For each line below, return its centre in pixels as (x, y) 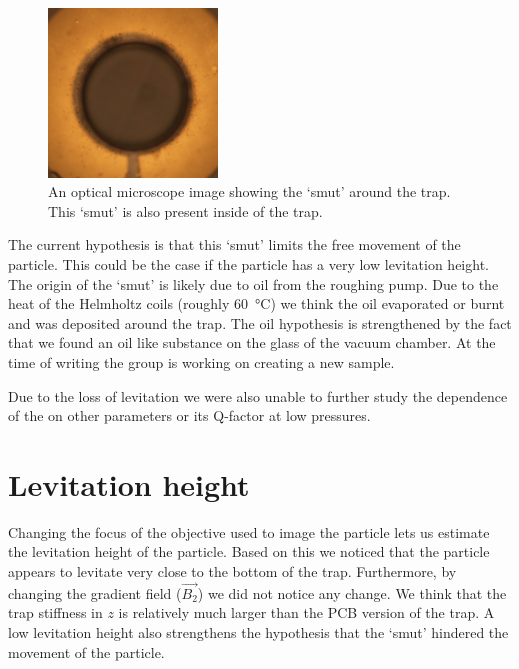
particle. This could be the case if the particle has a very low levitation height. (248, 263)
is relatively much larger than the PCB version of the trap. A (306, 612)
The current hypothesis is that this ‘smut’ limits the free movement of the (234, 244)
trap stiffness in (55, 612)
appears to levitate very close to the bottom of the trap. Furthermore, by (232, 571)
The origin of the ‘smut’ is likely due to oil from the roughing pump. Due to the (253, 283)
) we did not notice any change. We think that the (352, 592)
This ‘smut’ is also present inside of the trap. (185, 210)
